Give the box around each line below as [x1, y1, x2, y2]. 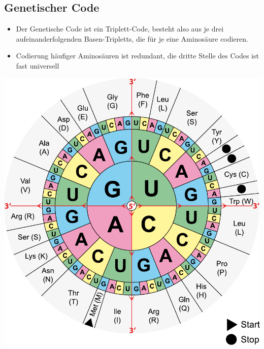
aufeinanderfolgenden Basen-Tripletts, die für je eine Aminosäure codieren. [16, 33, 249, 44]
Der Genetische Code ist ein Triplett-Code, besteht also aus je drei [16, 23, 224, 34]
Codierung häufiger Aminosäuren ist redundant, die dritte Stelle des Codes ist [16, 50, 259, 61]
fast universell [16, 60, 59, 71]
